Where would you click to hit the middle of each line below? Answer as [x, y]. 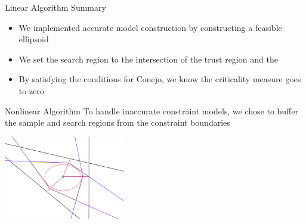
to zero [31, 90]
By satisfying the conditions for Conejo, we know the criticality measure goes [160, 79]
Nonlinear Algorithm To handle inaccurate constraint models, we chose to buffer [152, 111]
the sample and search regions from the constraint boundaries [118, 122]
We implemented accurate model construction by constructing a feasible [150, 27]
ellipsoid [34, 39]
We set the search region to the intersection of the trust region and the [148, 59]
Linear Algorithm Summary [55, 7]
